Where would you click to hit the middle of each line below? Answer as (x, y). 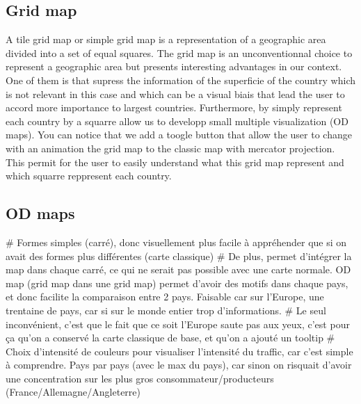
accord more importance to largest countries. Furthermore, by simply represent (174, 107)
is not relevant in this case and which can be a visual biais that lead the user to (175, 94)
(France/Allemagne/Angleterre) (73, 392)
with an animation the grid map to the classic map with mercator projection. (170, 148)
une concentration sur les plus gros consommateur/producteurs (140, 378)
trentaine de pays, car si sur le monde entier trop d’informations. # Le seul (166, 310)
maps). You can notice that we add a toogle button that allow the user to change (179, 135)
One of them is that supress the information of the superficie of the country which (180, 80)
